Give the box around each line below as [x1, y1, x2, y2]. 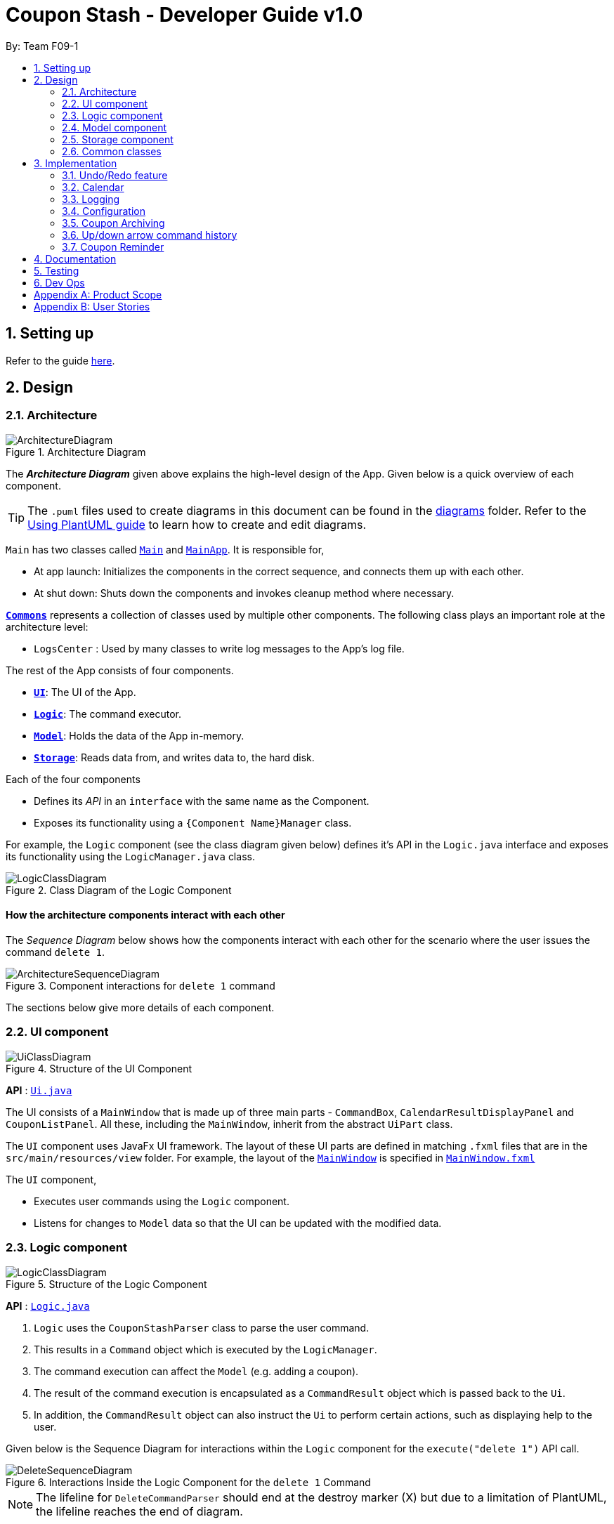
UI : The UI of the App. [34, 685, 136, 698]
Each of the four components [6, 773, 141, 785]
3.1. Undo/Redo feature [62, 169, 168, 181]
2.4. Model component [62, 121, 167, 133]
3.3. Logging [62, 192, 120, 205]
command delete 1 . [6, 946, 105, 959]
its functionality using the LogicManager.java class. [6, 850, 255, 862]
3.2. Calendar [62, 180, 124, 193]
